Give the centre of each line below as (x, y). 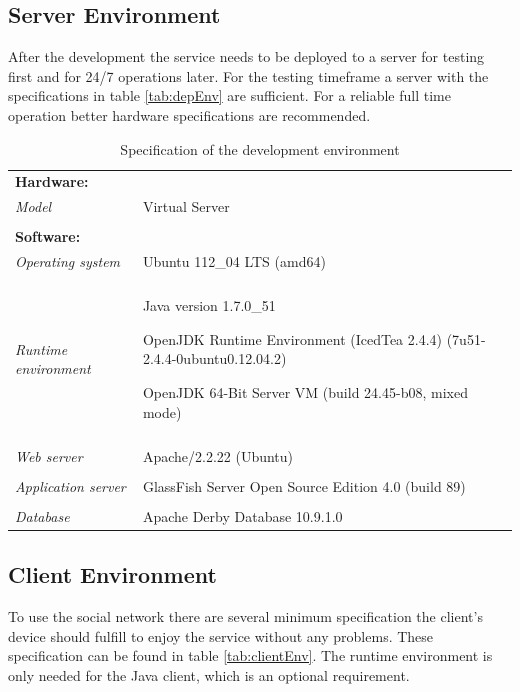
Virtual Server (186, 206)
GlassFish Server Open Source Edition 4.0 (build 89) (304, 485)
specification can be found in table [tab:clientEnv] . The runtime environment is (250, 655)
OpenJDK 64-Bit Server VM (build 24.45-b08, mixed (305, 392)
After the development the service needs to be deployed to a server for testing (246, 56)
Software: (48, 236)
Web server (49, 455)
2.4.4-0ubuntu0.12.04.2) (214, 358)
